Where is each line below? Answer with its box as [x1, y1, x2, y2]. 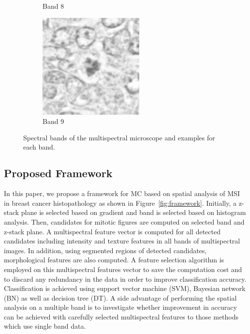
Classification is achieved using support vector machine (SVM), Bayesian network [4, 283, 246, 293]
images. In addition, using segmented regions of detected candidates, [4, 245, 207, 255]
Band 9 [43, 116, 64, 126]
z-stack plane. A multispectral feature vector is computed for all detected [4, 226, 221, 236]
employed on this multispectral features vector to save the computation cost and [4, 264, 242, 274]
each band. [23, 142, 55, 152]
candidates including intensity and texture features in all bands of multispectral [4, 236, 240, 246]
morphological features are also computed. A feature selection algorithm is [4, 255, 224, 265]
